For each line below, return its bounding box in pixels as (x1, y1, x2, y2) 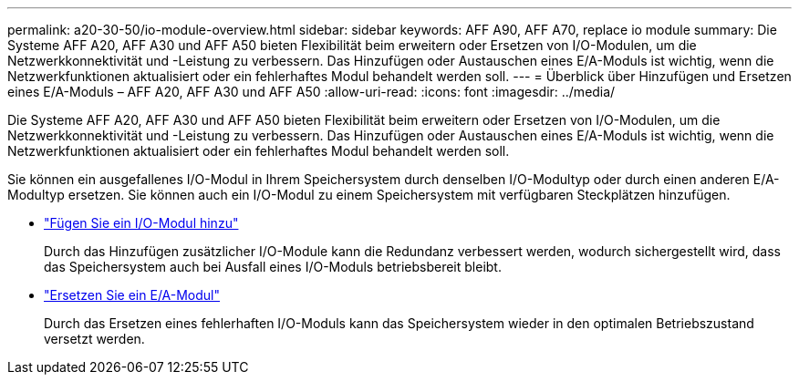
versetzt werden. (44, 331, 145, 346)
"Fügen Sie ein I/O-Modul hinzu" (44, 215, 239, 231)
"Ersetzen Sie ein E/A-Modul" (44, 287, 221, 303)
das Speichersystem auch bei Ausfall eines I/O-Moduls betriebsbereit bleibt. (44, 259, 502, 274)
